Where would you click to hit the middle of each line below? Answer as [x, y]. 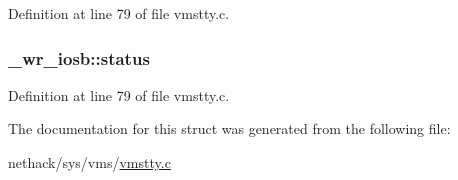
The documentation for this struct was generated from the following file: [229, 128]
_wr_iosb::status [79, 57]
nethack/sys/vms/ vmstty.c [89, 162]
